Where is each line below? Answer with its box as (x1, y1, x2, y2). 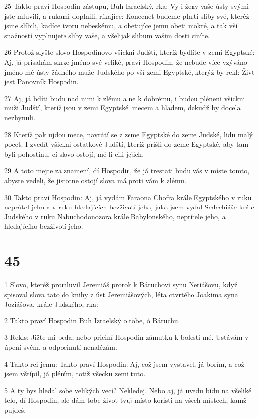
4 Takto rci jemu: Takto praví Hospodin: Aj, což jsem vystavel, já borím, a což (4, 358, 244, 369)
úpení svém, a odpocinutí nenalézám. (4, 341, 117, 352)
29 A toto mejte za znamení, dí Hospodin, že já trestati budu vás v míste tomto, (4, 165, 250, 176)
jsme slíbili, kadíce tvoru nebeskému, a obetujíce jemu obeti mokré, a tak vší (4, 20, 238, 31)
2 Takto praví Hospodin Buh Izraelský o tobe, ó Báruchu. (4, 315, 180, 325)
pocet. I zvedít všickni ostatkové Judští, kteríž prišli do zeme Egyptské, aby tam (4, 139, 249, 149)
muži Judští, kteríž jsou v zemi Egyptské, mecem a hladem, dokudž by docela (4, 103, 241, 113)
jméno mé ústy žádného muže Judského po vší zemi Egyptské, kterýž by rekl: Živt (4, 66, 255, 77)
